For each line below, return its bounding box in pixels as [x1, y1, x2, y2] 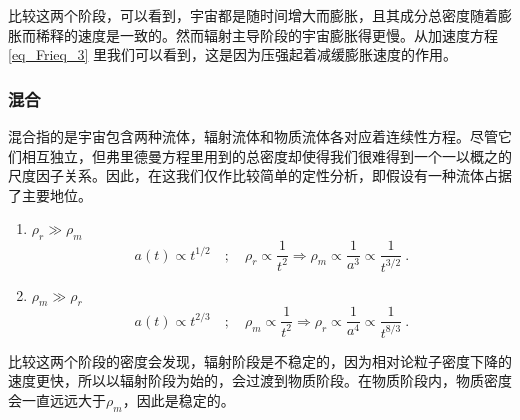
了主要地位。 [8, 184, 92, 205]
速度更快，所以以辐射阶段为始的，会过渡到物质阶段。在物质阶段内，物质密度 [8, 370, 512, 391]
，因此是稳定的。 [122, 389, 235, 410]
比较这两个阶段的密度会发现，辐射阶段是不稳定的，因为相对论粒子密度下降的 [8, 350, 512, 371]
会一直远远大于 [8, 389, 106, 410]
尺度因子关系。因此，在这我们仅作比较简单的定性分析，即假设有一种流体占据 [8, 165, 512, 186]
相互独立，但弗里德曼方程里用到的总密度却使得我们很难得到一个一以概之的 [21, 145, 512, 166]
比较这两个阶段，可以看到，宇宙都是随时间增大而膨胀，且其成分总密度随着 [8, 5, 498, 25]
